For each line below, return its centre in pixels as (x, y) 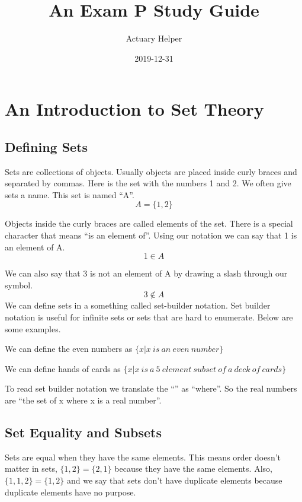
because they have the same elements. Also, (193, 468)
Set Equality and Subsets (83, 432)
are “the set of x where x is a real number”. (83, 400)
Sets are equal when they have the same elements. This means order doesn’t (143, 457)
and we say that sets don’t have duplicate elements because (175, 480)
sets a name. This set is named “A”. (70, 194)
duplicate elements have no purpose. (70, 492)
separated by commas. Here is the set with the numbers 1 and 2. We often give (148, 183)
